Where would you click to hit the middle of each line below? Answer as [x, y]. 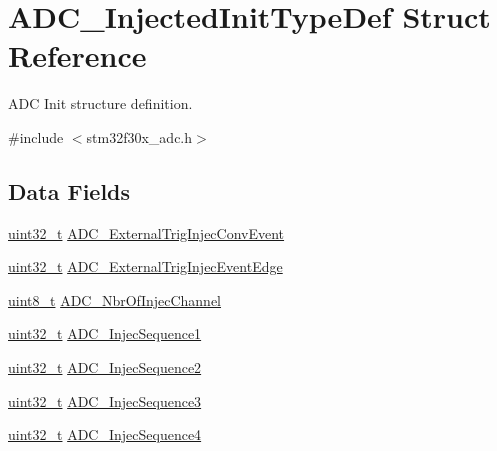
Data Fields [69, 190]
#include [36, 136]
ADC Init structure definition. [100, 103]
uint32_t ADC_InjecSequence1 [105, 333]
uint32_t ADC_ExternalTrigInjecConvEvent [146, 232]
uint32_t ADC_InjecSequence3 [105, 400]
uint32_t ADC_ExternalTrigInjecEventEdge [145, 266]
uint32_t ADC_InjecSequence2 [105, 367]
